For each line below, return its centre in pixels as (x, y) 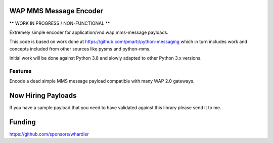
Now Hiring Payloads (43, 96)
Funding (23, 122)
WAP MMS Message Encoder (56, 11)
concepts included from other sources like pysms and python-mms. (80, 49)
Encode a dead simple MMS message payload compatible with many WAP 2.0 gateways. (102, 81)
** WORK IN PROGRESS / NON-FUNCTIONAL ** (60, 23)
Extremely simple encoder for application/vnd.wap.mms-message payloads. (89, 32)
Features (20, 71)
